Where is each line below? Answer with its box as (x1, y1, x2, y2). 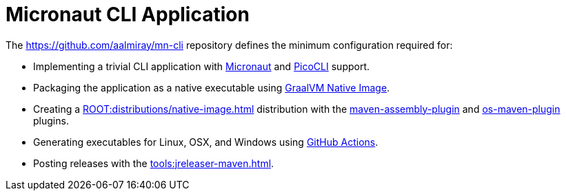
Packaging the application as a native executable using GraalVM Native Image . (33, 81, 390, 94)
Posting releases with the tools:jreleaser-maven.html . (33, 157, 274, 169)
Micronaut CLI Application (6, 3, 250, 26)
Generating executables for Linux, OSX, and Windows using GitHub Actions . (33, 135, 378, 148)
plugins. (33, 114, 69, 127)
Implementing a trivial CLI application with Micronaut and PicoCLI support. (33, 60, 370, 72)
